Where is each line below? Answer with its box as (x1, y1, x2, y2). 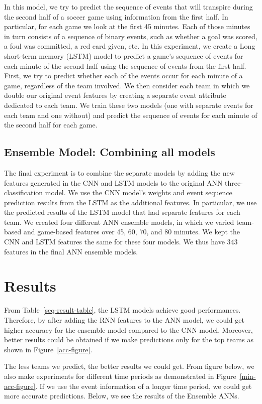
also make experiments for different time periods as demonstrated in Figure (4, 370, 236, 381)
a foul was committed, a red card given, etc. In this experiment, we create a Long (4, 41, 255, 51)
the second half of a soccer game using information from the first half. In (4, 11, 228, 22)
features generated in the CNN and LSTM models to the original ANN (4, 177, 223, 188)
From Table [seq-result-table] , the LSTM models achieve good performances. (4, 305, 241, 315)
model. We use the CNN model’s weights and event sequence (45, 187, 232, 198)
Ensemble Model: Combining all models (4, 144, 215, 160)
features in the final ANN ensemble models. (4, 246, 138, 256)
